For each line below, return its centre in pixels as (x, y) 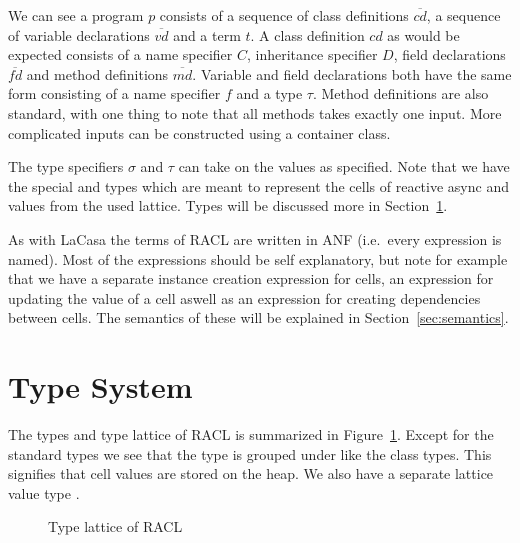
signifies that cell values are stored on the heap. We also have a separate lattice (251, 473)
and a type (269, 93)
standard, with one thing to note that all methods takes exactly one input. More (255, 112)
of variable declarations (79, 34)
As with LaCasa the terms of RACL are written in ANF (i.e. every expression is (255, 238)
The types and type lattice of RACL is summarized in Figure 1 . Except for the (251, 434)
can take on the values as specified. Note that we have (344, 166)
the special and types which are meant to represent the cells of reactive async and (258, 185)
